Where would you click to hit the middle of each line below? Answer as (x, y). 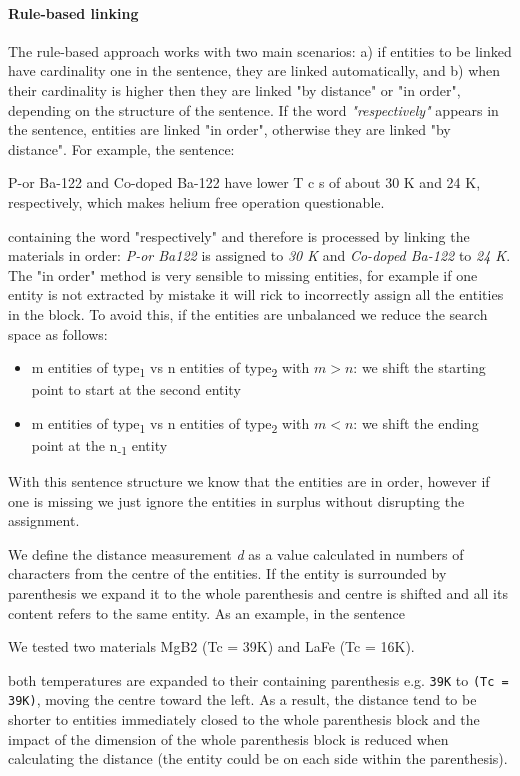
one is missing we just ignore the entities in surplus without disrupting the (236, 500)
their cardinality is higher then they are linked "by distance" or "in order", (234, 89)
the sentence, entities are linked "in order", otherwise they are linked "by (229, 129)
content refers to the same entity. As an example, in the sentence (206, 612)
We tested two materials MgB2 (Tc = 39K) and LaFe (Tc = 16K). (211, 646)
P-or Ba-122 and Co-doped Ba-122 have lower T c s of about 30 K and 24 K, (244, 182)
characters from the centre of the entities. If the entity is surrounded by (227, 573)
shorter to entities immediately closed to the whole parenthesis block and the (244, 719)
